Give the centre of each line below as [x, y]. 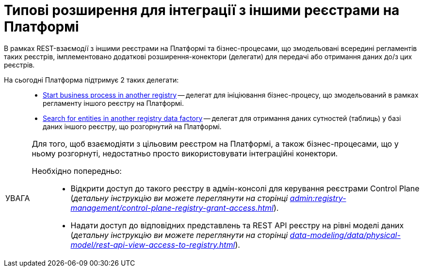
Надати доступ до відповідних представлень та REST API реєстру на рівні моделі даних [237, 225]
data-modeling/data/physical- [345, 235]
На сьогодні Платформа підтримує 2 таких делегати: [91, 80]
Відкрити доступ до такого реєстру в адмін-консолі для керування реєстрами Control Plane [245, 188]
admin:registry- [318, 198]
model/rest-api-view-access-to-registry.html [153, 245]
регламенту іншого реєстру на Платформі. [114, 103]
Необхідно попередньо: [77, 171]
